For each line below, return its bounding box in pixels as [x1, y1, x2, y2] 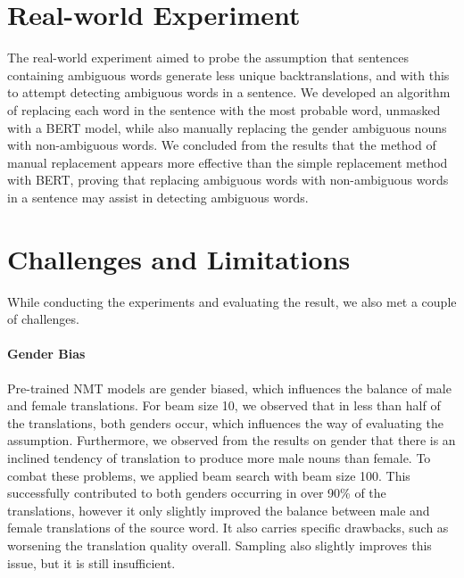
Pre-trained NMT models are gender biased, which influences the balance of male [7, 378, 452, 397]
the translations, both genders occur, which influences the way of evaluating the [7, 413, 443, 432]
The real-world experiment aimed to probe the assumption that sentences [7, 48, 409, 67]
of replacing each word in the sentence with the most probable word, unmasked [7, 100, 441, 119]
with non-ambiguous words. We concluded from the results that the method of [7, 136, 436, 154]
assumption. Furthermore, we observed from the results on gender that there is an [7, 431, 456, 450]
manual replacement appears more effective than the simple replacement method [7, 153, 448, 171]
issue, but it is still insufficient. [7, 553, 176, 572]
